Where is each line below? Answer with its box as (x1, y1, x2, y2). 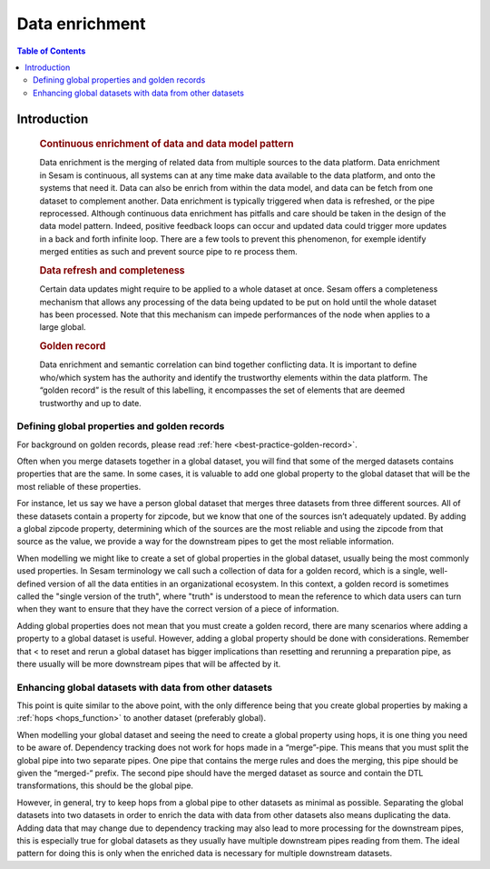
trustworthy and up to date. (39, 397, 142, 408)
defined (16, 578, 46, 589)
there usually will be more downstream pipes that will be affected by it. (16, 658, 281, 669)
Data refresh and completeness (39, 264, 185, 276)
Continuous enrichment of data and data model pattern (39, 137, 294, 150)
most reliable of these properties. (16, 481, 142, 492)
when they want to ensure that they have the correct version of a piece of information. (16, 604, 339, 614)
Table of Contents (16, 45, 86, 56)
